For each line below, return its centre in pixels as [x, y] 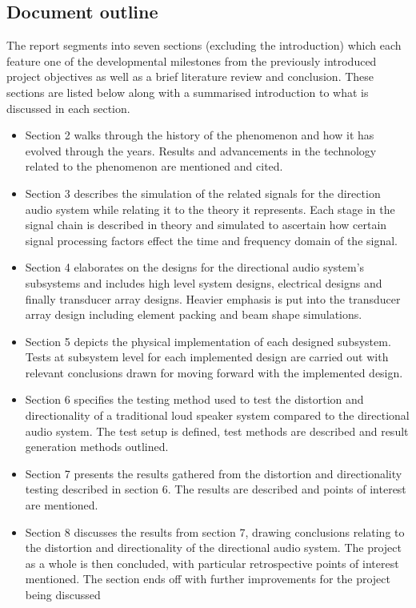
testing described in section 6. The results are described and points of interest [216, 489]
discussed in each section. [68, 108]
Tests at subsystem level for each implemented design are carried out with [207, 357]
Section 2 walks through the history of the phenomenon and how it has [200, 135]
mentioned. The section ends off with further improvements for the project [208, 579]
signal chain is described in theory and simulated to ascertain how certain [206, 225]
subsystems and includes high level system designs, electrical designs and [204, 282]
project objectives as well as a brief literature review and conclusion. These [190, 77]
